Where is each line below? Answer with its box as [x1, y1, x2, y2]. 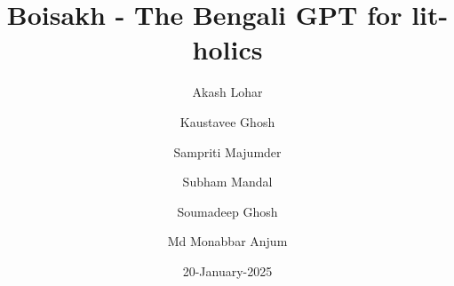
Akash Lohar [192, 83, 263, 101]
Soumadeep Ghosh [177, 202, 278, 220]
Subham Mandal [182, 172, 273, 191]
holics [192, 31, 263, 68]
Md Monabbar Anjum [167, 232, 288, 250]
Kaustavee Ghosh [179, 112, 275, 131]
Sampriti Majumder [173, 142, 282, 161]
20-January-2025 [182, 261, 273, 280]
